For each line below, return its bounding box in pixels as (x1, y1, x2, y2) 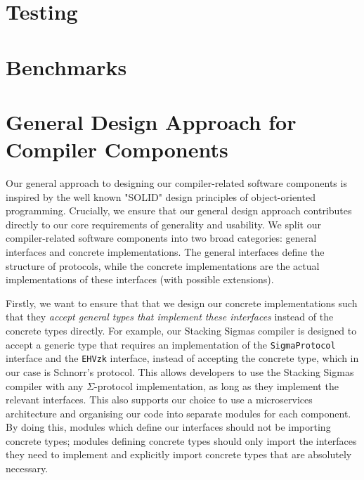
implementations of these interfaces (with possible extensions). (6, 272, 274, 287)
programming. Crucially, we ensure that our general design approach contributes (6, 203, 352, 218)
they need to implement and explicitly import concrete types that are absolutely (6, 447, 352, 462)
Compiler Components (6, 135, 228, 164)
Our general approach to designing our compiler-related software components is (6, 176, 347, 190)
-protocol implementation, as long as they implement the (94, 378, 339, 393)
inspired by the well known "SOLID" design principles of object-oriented (6, 189, 316, 204)
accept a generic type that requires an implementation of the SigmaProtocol (6, 337, 336, 351)
